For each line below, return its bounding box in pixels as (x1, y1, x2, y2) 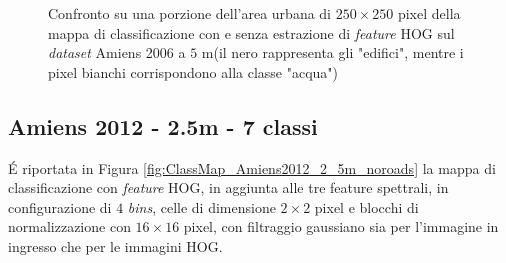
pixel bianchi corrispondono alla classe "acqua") (48, 61, 339, 82)
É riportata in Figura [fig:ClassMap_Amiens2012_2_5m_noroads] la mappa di (8, 157, 496, 178)
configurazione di (8, 196, 112, 217)
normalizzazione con (8, 216, 131, 237)
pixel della (397, 3, 461, 23)
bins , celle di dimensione (127, 196, 276, 217)
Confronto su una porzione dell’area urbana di (48, 3, 332, 23)
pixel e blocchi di (314, 196, 419, 217)
